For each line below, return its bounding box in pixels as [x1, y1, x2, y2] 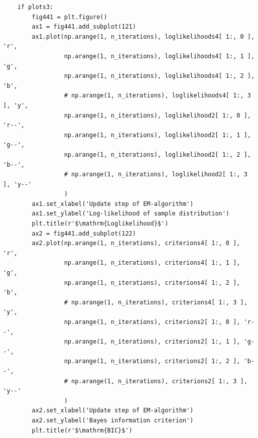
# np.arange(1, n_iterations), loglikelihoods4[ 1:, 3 [64, 92, 251, 99]
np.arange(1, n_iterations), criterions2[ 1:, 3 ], [71, 377, 247, 385]
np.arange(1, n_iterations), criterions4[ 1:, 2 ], [64, 279, 240, 286]
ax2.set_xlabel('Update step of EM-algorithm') [32, 407, 194, 414]
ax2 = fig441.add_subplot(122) [32, 230, 136, 237]
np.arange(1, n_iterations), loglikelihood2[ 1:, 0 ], [64, 112, 251, 119]
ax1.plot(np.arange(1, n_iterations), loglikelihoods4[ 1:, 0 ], [32, 33, 255, 40]
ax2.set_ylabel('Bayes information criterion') [32, 416, 194, 424]
